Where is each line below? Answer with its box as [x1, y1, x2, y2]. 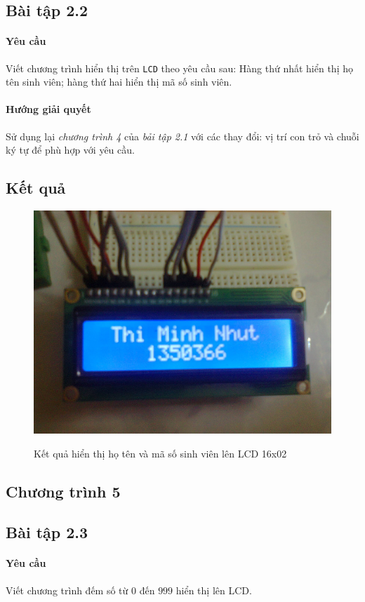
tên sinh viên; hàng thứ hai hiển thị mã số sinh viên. [6, 74, 232, 89]
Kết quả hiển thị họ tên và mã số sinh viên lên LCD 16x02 [34, 446, 287, 460]
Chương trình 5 [6, 480, 121, 502]
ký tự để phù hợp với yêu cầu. [6, 142, 135, 157]
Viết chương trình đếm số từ [6, 582, 128, 597]
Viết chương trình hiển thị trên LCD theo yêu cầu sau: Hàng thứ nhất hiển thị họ [6, 60, 353, 75]
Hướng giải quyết [6, 102, 91, 116]
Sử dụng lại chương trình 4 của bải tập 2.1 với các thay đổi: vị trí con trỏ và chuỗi [6, 128, 359, 143]
